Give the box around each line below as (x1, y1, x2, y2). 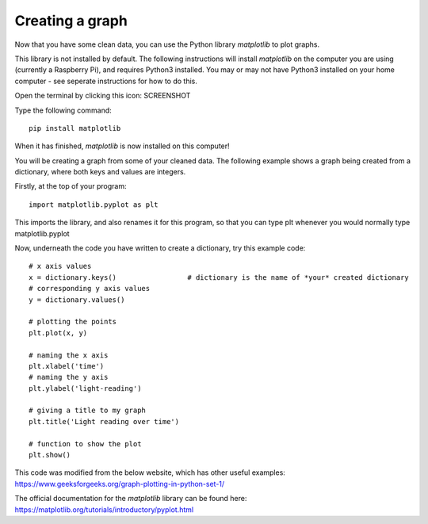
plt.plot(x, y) (29, 328, 88, 337)
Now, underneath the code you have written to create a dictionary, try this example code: (14, 243, 306, 253)
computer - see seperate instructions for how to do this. (14, 76, 197, 86)
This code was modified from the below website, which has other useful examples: (14, 468, 285, 477)
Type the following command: (14, 105, 113, 115)
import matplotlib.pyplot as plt (29, 200, 159, 209)
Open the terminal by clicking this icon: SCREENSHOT (14, 91, 191, 101)
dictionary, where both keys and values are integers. (14, 167, 186, 177)
